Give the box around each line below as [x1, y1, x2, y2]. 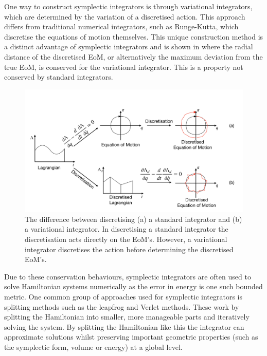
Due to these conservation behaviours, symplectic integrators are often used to [4, 271, 251, 282]
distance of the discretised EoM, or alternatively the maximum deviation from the [4, 51, 263, 62]
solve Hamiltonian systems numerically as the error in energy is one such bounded [4, 281, 263, 292]
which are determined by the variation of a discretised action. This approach [4, 11, 245, 22]
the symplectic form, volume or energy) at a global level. [4, 341, 183, 352]
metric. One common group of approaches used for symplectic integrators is [4, 291, 242, 302]
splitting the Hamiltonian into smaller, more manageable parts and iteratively [4, 311, 250, 322]
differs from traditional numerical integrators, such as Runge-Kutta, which [4, 21, 239, 32]
